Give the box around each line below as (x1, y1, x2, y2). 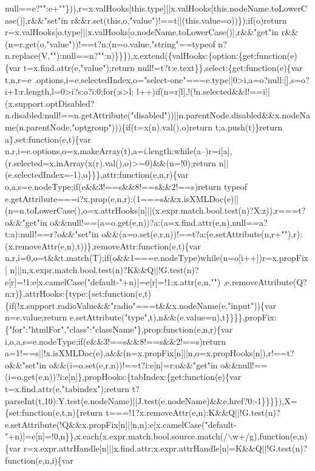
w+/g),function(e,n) (232, 430, 308, 442)
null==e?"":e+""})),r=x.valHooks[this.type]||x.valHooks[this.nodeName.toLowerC (5, 2, 307, 14)
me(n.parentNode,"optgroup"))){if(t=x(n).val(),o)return (5, 120, 213, 133)
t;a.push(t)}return (215, 120, 283, 133)
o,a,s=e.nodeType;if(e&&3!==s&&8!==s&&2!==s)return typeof (5, 180, 248, 192)
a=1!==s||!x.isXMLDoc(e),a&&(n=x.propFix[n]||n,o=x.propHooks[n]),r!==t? (5, 347, 294, 359)
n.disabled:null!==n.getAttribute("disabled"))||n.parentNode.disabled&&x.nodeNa (5, 109, 310, 121)
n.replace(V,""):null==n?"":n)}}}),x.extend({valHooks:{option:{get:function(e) (5, 49, 297, 62)
